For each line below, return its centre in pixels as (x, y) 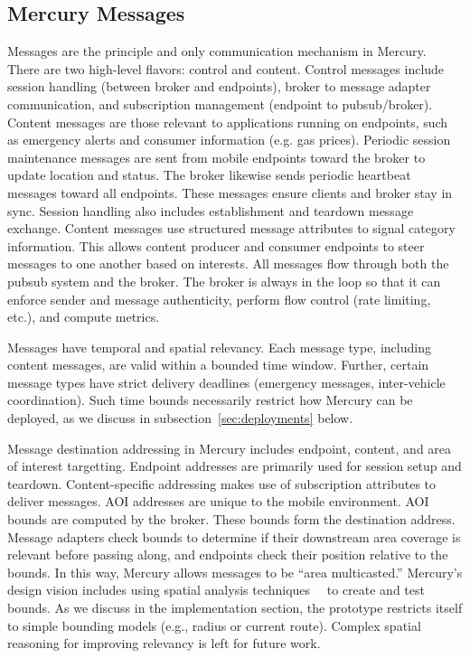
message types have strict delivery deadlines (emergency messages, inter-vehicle (226, 382)
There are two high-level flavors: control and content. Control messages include (226, 68)
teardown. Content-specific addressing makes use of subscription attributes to (222, 483)
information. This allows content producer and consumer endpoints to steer (216, 245)
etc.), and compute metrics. (84, 317)
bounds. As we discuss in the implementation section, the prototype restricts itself (235, 608)
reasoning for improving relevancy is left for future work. (164, 643)
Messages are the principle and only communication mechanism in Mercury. (217, 51)
